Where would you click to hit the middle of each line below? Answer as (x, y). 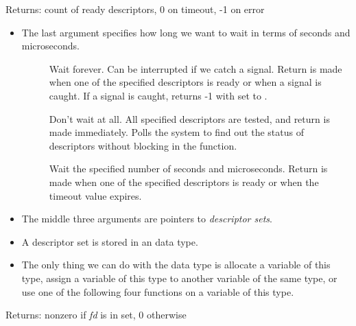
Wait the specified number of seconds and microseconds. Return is (188, 168)
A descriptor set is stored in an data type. (110, 241)
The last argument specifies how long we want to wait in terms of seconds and (186, 32)
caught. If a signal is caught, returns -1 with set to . (158, 95)
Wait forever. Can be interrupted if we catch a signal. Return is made (195, 68)
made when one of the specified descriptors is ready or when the (184, 182)
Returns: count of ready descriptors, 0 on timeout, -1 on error (135, 9)
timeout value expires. (95, 195)
